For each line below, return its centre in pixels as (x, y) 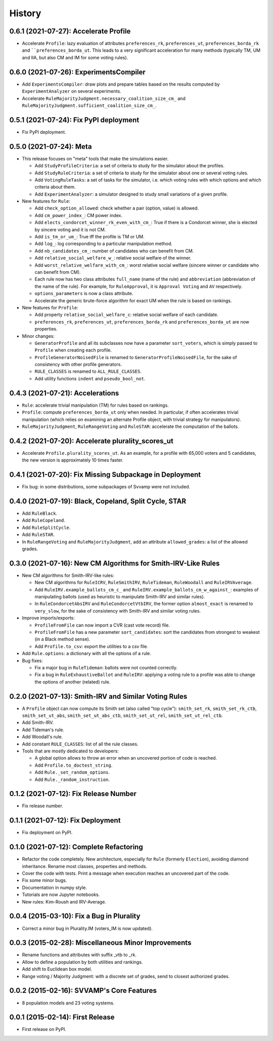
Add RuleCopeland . (43, 520)
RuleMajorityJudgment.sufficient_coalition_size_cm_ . (89, 105)
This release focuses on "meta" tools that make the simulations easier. (95, 158)
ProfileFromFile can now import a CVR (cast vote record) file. (102, 625)
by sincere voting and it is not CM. (70, 229)
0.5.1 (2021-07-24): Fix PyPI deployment (74, 120)
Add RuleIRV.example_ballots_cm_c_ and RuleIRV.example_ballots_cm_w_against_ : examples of (147, 589)
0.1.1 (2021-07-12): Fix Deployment (65, 821)
